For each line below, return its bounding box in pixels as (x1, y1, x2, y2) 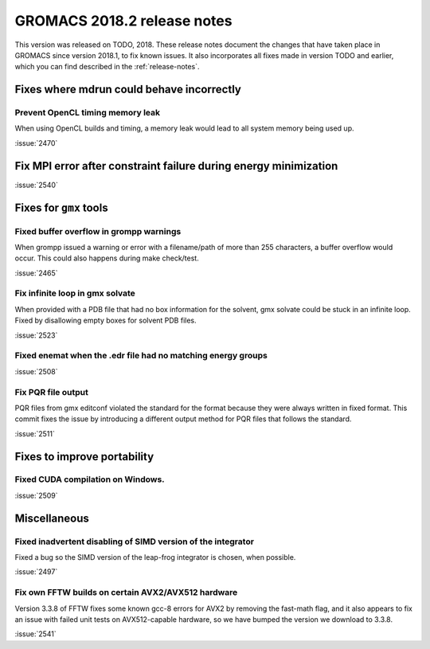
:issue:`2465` (14, 268, 59, 278)
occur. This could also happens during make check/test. (14, 253, 199, 263)
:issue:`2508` (14, 366, 59, 376)
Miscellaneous (14, 511, 89, 525)
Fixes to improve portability (14, 450, 154, 463)
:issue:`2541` (14, 629, 57, 639)
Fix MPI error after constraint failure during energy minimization (14, 159, 338, 173)
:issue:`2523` (14, 330, 58, 340)
